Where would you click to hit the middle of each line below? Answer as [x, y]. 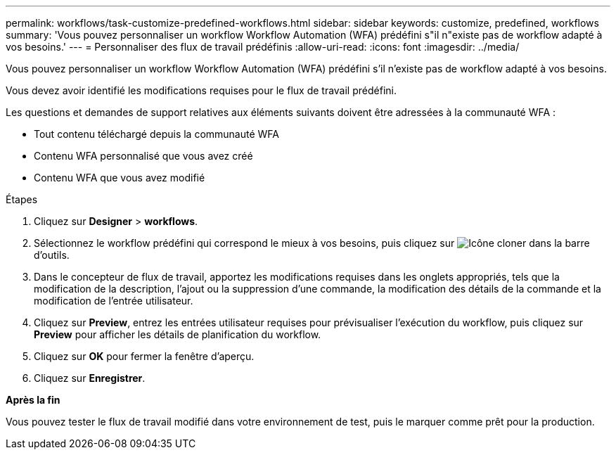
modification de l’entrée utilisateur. [114, 301]
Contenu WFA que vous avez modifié [120, 178]
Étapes [22, 199]
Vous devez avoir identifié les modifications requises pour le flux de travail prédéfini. [201, 90]
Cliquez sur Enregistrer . [90, 378]
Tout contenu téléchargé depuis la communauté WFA [157, 134]
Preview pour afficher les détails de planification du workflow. [178, 334]
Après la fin [33, 400]
